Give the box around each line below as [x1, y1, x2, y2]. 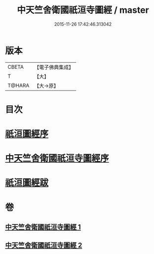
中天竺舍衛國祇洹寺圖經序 [5, 153, 110, 164]
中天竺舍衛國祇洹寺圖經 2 [5, 241, 82, 250]
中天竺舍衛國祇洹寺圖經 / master [17, 4, 149, 16]
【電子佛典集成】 [34, 64, 74, 71]
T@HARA [7, 82, 30, 89]
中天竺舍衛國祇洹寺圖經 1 [5, 223, 81, 231]
